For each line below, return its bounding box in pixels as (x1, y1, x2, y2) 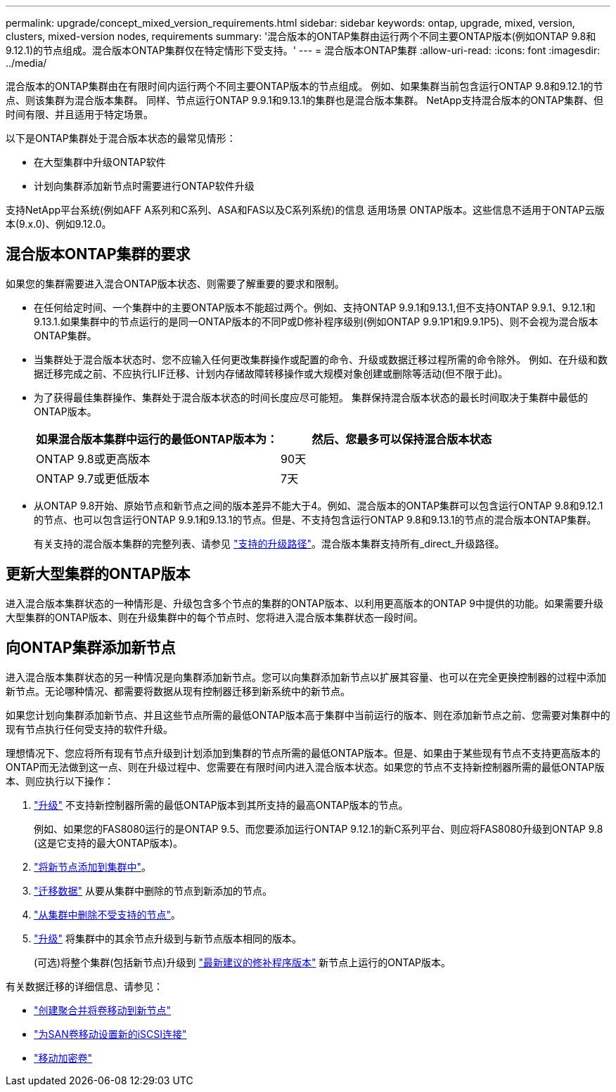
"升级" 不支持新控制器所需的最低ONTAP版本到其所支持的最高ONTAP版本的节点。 (34, 798, 409, 811)
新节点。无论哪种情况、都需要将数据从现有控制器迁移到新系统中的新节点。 (6, 684, 350, 697)
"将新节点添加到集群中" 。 (34, 860, 152, 873)
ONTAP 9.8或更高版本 (36, 451, 150, 466)
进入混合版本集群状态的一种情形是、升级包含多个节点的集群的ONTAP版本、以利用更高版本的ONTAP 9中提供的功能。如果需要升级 (6, 597, 604, 609)
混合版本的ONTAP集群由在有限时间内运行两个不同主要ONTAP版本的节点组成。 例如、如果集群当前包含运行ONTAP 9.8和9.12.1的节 (6, 80, 603, 92)
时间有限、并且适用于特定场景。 (6, 108, 153, 120)
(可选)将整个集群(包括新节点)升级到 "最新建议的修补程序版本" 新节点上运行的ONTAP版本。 (34, 956, 451, 968)
